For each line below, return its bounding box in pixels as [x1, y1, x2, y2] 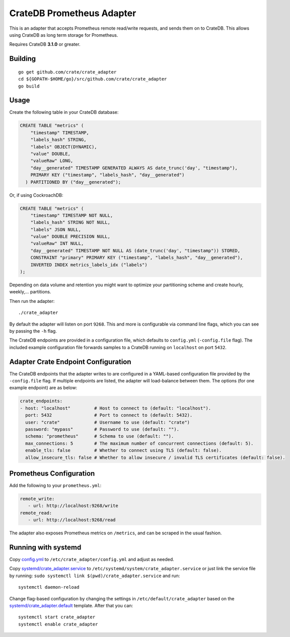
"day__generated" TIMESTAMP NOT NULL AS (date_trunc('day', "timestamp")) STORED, [30, 248, 241, 254]
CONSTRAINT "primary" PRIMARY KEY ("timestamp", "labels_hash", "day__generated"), [30, 255, 243, 261]
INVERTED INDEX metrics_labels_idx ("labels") [30, 262, 148, 268]
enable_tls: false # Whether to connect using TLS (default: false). [25, 448, 222, 453]
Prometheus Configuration [9, 469, 95, 477]
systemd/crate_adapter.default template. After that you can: [9, 603, 133, 609]
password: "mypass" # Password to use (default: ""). [25, 426, 180, 432]
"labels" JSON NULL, [30, 226, 82, 232]
